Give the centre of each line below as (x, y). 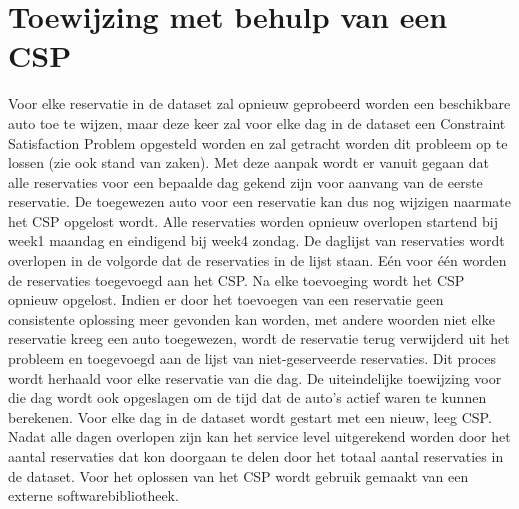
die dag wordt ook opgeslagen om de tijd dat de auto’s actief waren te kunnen (247, 397)
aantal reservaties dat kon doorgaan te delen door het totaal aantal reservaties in (256, 456)
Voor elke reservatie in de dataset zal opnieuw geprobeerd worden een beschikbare (259, 103)
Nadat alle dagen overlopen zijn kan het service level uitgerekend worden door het (259, 436)
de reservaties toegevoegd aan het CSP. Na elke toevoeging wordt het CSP (236, 279)
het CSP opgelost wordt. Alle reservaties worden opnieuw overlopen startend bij (253, 220)
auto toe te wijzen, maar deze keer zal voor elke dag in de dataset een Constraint (257, 122)
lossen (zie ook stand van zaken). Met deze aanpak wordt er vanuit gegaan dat (248, 162)
